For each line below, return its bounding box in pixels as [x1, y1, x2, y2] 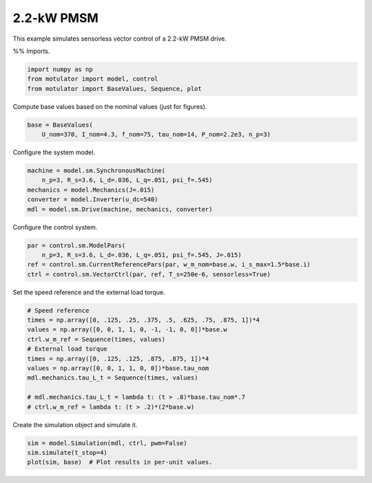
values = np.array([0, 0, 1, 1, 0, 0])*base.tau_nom [27, 364, 209, 372]
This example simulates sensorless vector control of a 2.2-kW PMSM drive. [12, 34, 227, 43]
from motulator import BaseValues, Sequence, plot [27, 85, 203, 92]
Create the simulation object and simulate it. [12, 420, 138, 429]
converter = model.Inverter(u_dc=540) [27, 196, 158, 203]
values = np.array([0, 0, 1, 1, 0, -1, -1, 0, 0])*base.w [27, 326, 227, 333]
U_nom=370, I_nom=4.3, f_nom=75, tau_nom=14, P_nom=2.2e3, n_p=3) [41, 131, 271, 138]
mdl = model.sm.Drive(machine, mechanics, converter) [27, 205, 213, 213]
